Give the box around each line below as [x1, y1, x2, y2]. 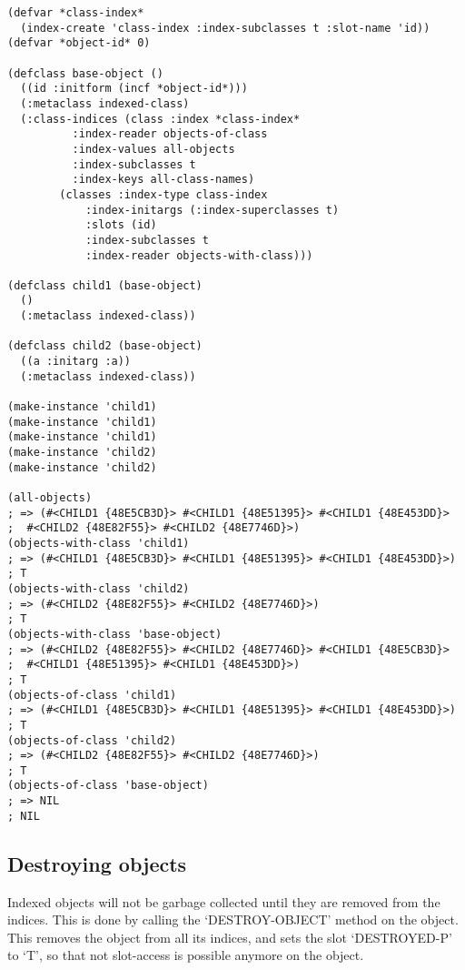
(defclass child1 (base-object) [7, 278, 203, 292]
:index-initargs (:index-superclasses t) [84, 203, 340, 217]
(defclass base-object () [7, 66, 163, 80]
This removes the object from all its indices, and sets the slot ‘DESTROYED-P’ [7, 927, 452, 946]
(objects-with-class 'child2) [7, 581, 190, 595]
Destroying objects [7, 849, 187, 877]
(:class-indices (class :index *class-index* [20, 112, 301, 126]
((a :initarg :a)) [20, 355, 132, 369]
